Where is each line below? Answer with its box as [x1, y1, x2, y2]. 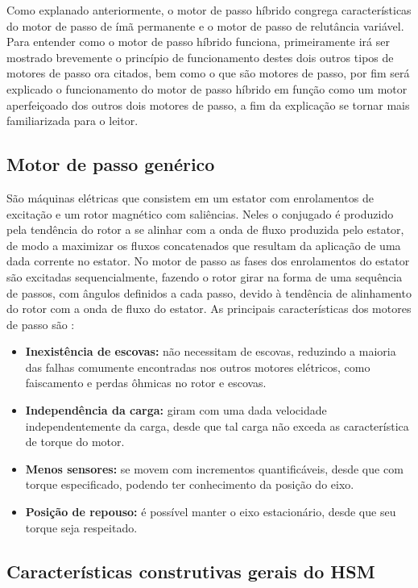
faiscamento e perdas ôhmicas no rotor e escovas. [25, 374, 267, 391]
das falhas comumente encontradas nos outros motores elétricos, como [25, 358, 370, 375]
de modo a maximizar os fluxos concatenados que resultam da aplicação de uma [6, 236, 401, 253]
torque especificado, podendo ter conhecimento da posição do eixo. [25, 476, 354, 493]
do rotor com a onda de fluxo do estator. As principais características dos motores [6, 300, 412, 317]
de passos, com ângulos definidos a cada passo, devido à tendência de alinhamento [6, 284, 412, 301]
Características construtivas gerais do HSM [6, 558, 375, 583]
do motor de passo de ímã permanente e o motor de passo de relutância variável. [6, 17, 404, 34]
